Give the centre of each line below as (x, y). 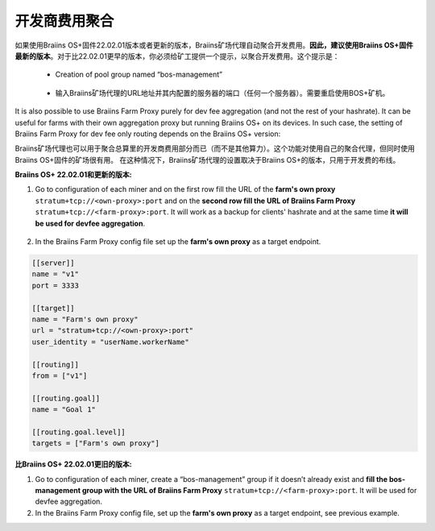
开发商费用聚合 (64, 21)
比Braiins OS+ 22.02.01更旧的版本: (73, 464)
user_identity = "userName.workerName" (110, 342)
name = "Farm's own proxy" (85, 319)
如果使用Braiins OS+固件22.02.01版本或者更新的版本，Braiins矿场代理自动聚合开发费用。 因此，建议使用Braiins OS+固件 (214, 45)
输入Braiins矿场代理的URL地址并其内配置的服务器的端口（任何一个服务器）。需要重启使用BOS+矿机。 (222, 93)
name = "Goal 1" (64, 410)
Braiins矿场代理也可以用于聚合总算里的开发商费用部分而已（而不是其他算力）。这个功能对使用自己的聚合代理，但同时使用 (215, 148)
